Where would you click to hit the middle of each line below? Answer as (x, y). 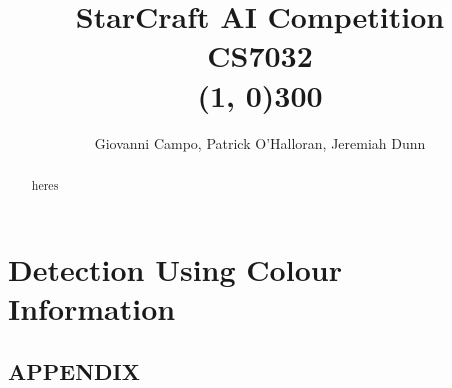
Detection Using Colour (175, 268)
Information (92, 307)
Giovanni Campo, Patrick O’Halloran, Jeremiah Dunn (260, 142)
